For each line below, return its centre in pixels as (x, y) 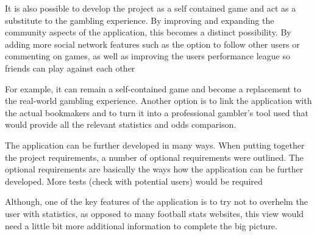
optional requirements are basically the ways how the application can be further (154, 169)
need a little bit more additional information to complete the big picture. (141, 225)
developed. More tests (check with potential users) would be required (134, 181)
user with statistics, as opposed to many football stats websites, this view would (155, 213)
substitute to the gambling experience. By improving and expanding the (140, 20)
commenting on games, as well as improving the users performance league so (148, 56)
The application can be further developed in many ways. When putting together (155, 145)
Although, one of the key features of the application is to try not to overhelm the (156, 201)
